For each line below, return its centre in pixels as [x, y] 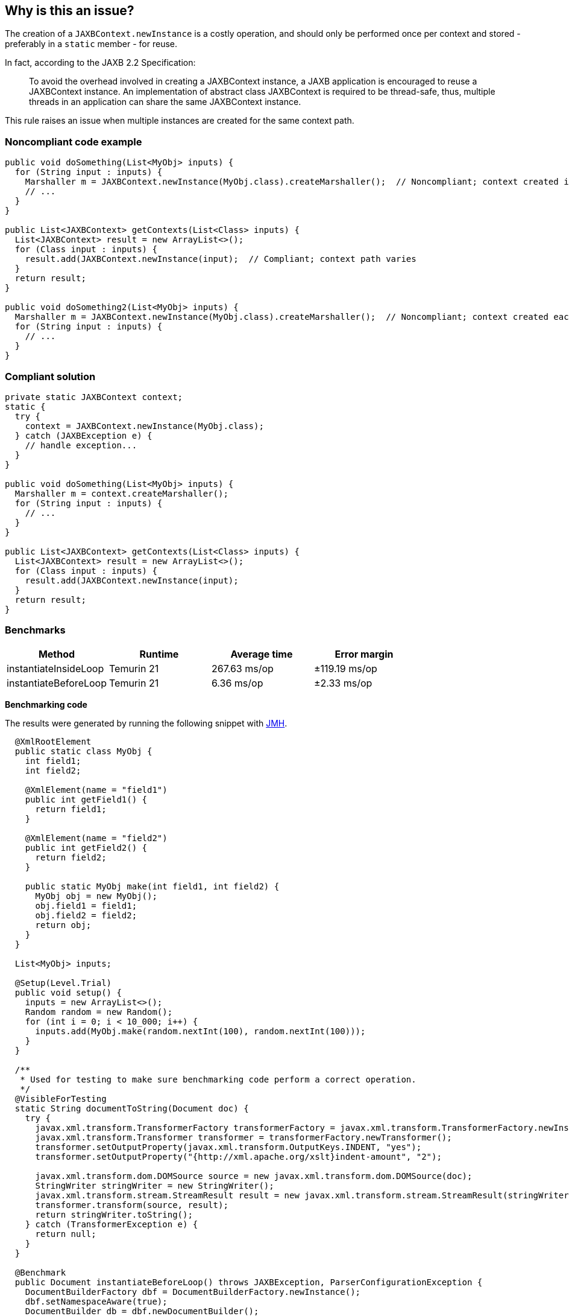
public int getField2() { [86, 847]
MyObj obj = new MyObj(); [96, 896]
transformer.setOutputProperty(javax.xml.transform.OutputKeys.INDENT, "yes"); [228, 1147]
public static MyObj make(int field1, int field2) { [152, 886]
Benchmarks [35, 630]
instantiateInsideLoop [55, 668]
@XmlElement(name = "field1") [96, 790]
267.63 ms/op [242, 668]
